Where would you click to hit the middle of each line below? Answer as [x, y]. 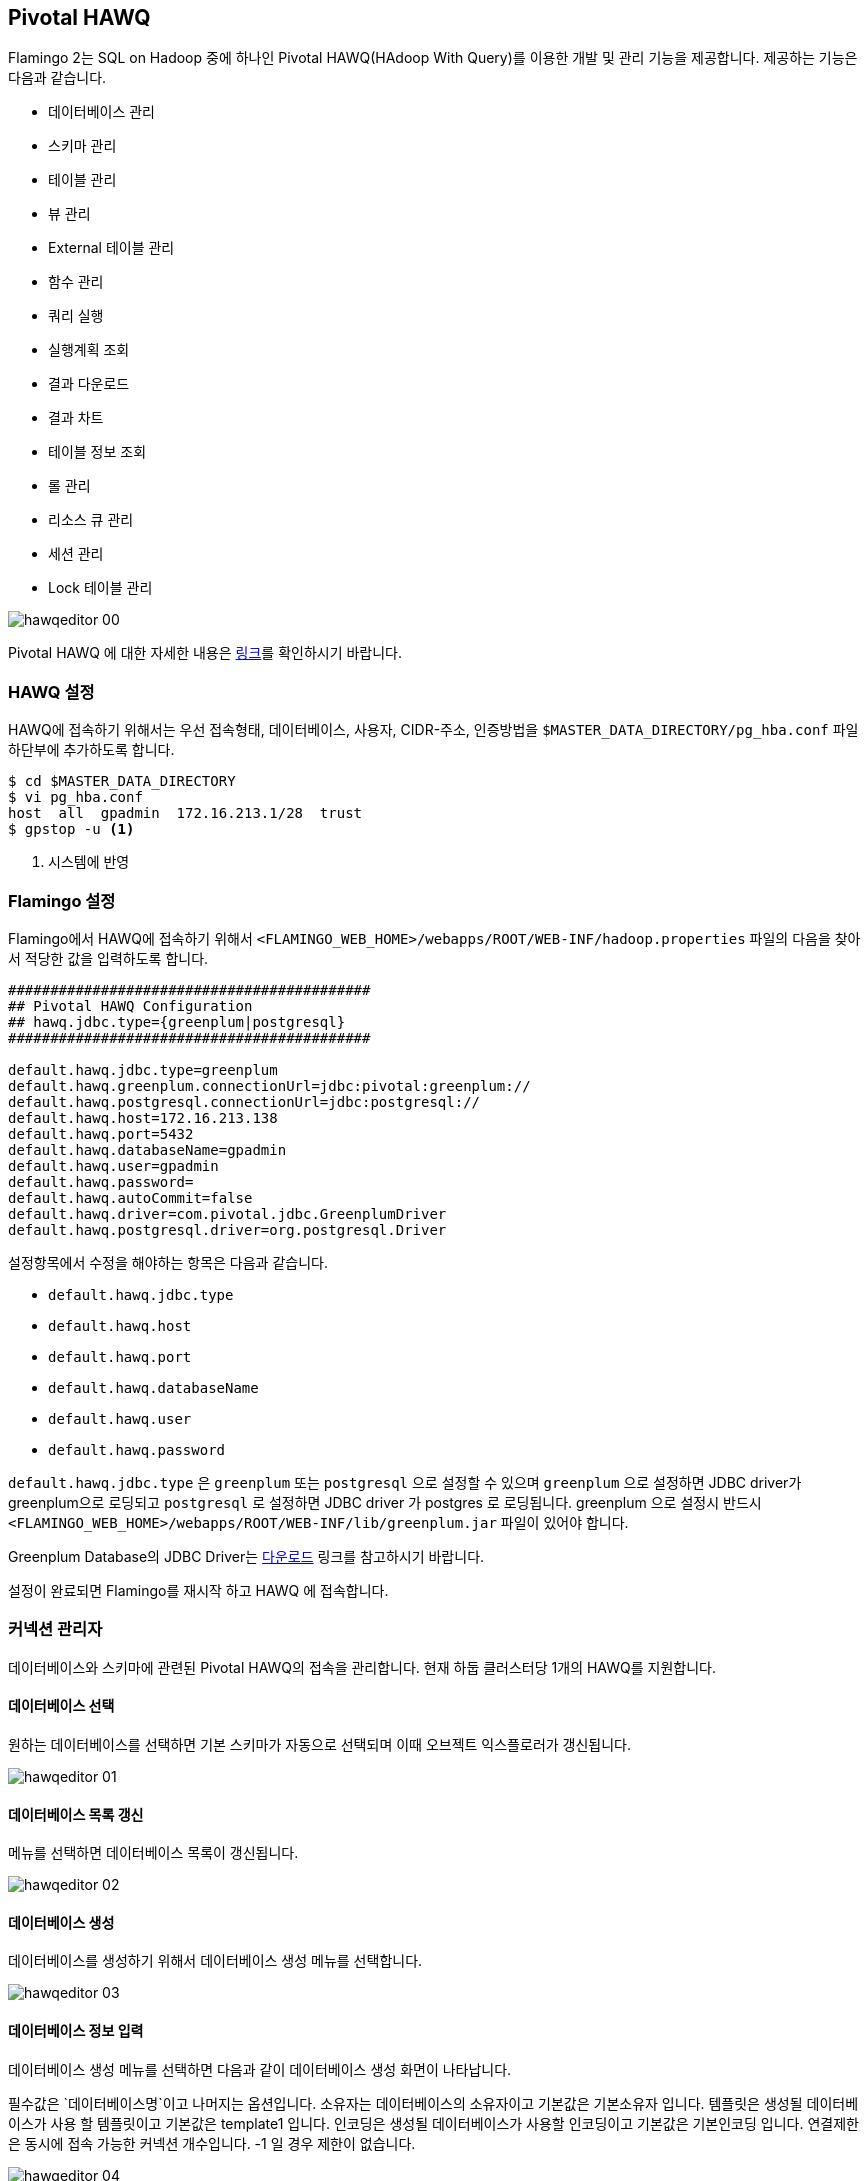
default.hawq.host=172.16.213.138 [143, 1117]
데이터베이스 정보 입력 [76, 2030]
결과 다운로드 [89, 384]
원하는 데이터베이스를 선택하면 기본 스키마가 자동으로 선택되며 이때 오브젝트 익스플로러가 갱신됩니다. [320, 1744]
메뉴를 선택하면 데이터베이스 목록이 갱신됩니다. [153, 1853]
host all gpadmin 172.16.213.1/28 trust [185, 813]
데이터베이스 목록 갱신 [76, 1814]
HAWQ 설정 [51, 691]
